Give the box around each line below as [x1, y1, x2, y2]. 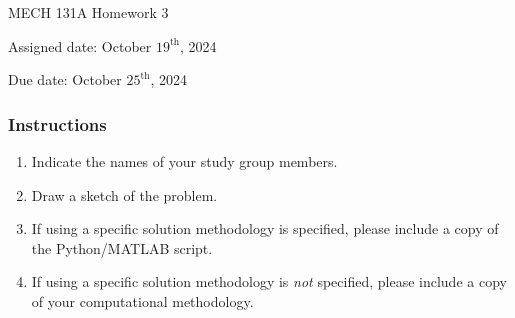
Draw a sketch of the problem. [31, 184, 218, 205]
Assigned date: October [8, 35, 152, 56]
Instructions [8, 111, 107, 136]
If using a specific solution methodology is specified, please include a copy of [31, 218, 499, 239]
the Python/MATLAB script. [31, 237, 213, 258]
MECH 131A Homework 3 [8, 2, 169, 22]
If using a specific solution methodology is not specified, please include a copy [31, 271, 507, 292]
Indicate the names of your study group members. [31, 151, 338, 171]
